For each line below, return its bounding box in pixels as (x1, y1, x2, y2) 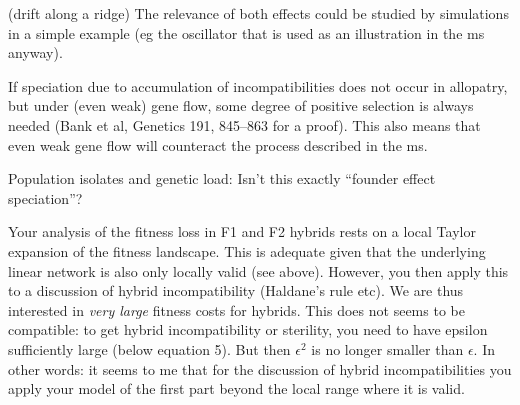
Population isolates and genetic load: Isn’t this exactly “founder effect (8, 168, 436, 189)
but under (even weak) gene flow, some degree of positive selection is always (8, 95, 474, 116)
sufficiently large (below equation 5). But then (8, 338, 291, 359)
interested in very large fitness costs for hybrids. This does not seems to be (8, 299, 465, 320)
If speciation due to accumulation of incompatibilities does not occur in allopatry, (8, 75, 508, 96)
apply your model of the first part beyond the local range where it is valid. (8, 378, 465, 399)
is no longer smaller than (311, 338, 464, 359)
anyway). (8, 42, 63, 63)
